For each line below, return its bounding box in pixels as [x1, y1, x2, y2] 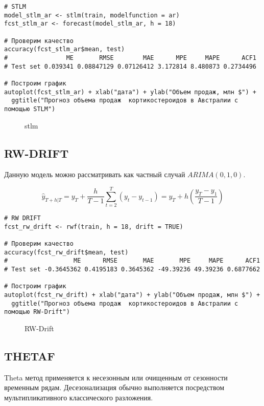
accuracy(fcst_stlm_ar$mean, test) [4, 46, 125, 53]
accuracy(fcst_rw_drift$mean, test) [4, 248, 129, 256]
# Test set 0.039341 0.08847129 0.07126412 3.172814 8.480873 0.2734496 [4, 62, 256, 70]
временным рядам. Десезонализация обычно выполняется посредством [4, 382, 225, 393]
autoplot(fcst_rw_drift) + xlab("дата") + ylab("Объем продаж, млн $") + [4, 291, 260, 298]
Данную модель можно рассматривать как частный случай [4, 169, 185, 180]
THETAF [4, 348, 55, 364]
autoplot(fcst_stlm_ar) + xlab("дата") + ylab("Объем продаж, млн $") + [4, 88, 256, 96]
